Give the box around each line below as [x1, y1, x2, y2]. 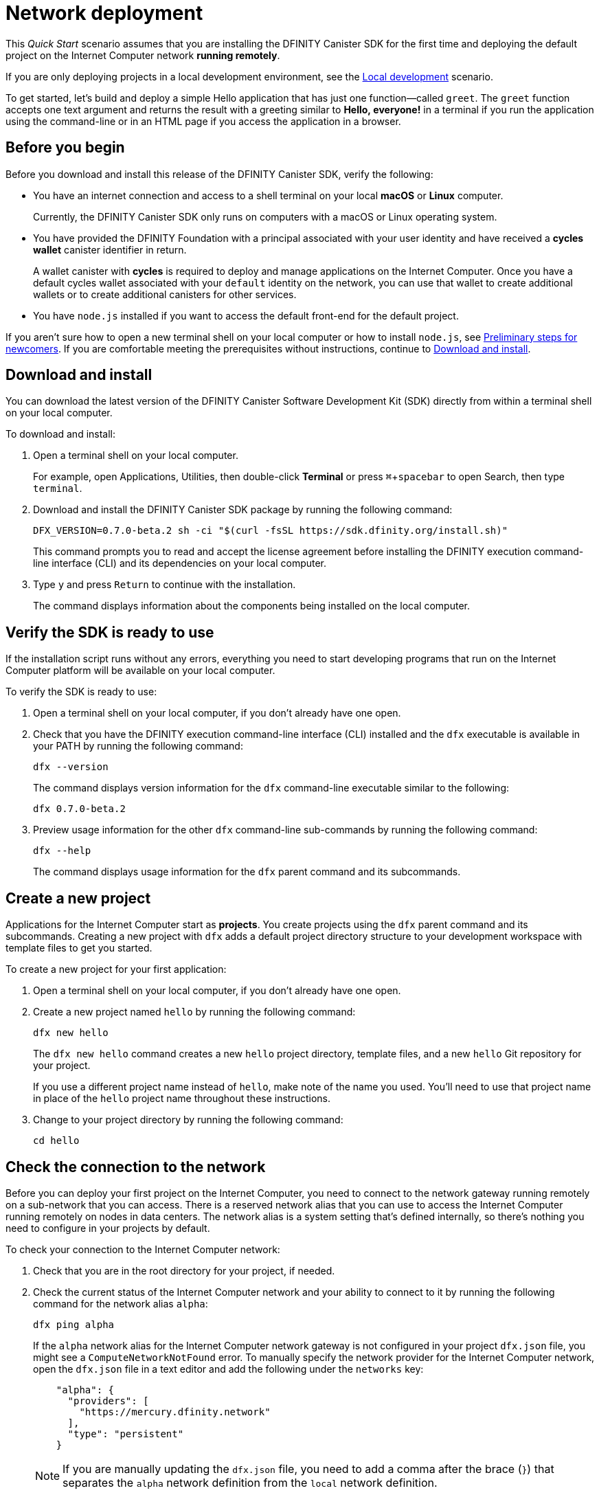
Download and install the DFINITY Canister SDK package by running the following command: [33, 504, 453, 516]
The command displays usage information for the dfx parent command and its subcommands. [33, 866, 461, 878]
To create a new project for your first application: [5, 963, 227, 976]
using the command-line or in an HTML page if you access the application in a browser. [5, 115, 401, 127]
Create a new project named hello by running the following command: [33, 1006, 356, 1018]
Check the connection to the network [5, 1158, 266, 1176]
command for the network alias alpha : [33, 1297, 208, 1309]
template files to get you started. [5, 942, 152, 954]
